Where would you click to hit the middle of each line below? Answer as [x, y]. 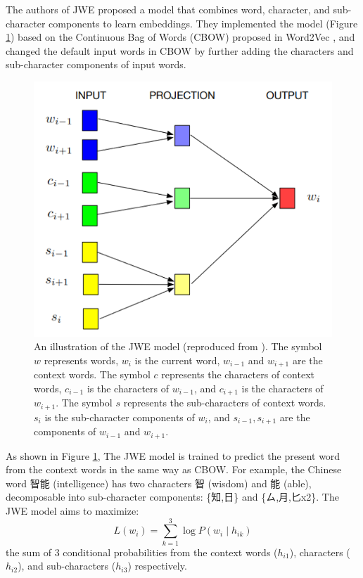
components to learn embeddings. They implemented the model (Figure [203, 23]
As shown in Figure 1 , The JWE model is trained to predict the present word [173, 455]
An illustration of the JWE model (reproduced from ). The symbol [178, 346]
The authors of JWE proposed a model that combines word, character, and [168, 9]
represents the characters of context [238, 374]
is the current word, [177, 360]
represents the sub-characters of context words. [225, 403]
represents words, [81, 360]
